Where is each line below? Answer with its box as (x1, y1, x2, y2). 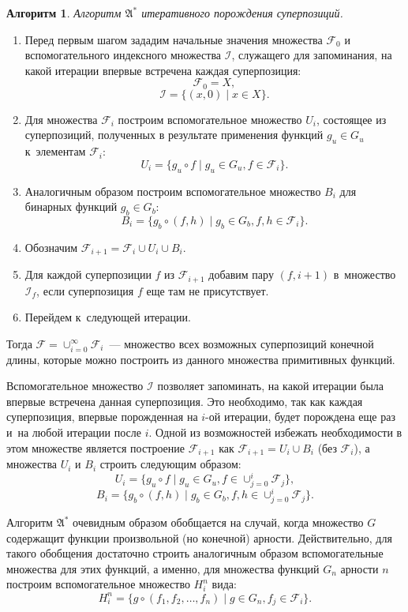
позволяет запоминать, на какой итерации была (157, 377, 384, 394)
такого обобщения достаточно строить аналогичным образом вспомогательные (6, 545, 384, 561)
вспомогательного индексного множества (24, 47, 222, 63)
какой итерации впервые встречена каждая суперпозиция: (24, 62, 301, 78)
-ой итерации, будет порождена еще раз (205, 408, 395, 425)
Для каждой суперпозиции (24, 266, 152, 283)
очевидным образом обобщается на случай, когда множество (73, 514, 364, 531)
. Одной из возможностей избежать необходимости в (148, 424, 402, 440)
